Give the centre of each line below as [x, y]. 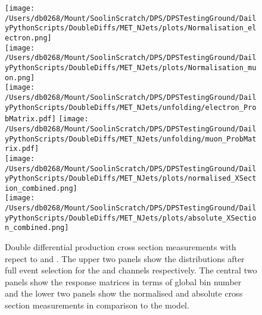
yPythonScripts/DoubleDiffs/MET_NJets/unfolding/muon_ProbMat [131, 139]
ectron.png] [28, 38]
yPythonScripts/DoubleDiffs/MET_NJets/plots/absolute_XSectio [131, 218]
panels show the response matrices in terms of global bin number [123, 281]
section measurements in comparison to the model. [97, 305]
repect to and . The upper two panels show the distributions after [125, 258]
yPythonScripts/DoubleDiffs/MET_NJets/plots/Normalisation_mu [131, 67]
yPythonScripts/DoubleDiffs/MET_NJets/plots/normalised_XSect [131, 179]
